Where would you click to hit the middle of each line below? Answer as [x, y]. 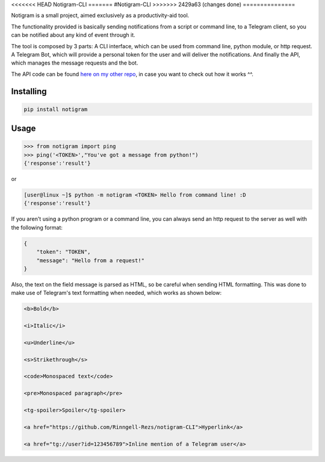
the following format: [37, 227]
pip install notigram [56, 109]
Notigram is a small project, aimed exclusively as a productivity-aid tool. [100, 16]
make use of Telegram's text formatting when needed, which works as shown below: [116, 293]
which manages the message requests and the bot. [75, 63]
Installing [29, 91]
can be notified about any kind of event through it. [73, 35]
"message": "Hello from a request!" [90, 260]
